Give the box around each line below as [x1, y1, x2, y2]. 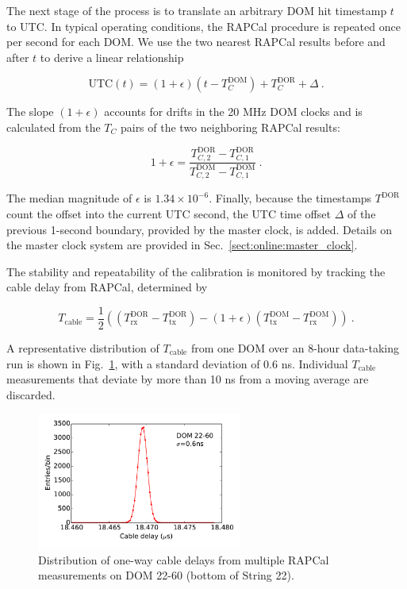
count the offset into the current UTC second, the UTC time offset [6, 205, 331, 221]
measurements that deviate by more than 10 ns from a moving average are [6, 371, 369, 387]
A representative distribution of [6, 339, 159, 356]
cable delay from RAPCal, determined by [6, 279, 208, 295]
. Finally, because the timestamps [209, 190, 372, 206]
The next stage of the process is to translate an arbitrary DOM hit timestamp [6, 2, 387, 18]
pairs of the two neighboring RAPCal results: [120, 118, 340, 135]
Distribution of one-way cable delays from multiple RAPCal [38, 551, 329, 568]
